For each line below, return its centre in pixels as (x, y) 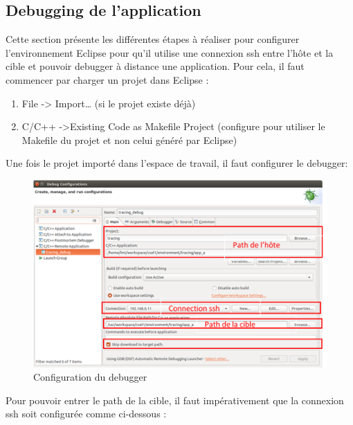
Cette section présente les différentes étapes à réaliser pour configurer (153, 39)
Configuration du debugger (90, 377)
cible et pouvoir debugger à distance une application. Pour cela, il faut (155, 66)
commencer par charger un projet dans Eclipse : (107, 79)
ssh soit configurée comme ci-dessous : (86, 414)
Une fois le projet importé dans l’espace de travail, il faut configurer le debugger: (177, 163)
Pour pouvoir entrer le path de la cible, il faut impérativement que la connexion (175, 400)
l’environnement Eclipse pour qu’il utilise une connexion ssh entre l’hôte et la (170, 52)
